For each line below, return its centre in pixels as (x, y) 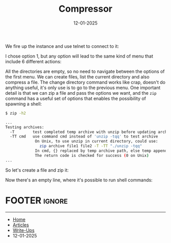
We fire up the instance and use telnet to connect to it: (62, 46)
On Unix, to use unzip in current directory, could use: (96, 141)
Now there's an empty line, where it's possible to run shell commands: (79, 180)
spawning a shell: (24, 104)
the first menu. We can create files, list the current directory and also (77, 76)
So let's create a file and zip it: (37, 170)
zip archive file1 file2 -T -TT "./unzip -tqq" (91, 146)
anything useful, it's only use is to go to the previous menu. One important (83, 88)
